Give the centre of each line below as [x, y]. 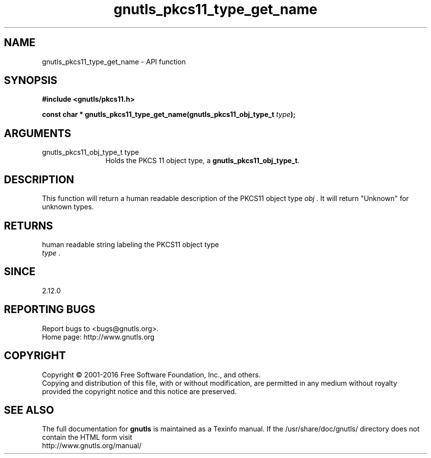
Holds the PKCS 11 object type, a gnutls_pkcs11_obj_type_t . [202, 161]
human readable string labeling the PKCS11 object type [130, 244]
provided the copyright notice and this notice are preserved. [139, 391]
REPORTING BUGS [50, 310]
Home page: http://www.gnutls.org [98, 337]
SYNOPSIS [31, 81]
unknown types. [68, 207]
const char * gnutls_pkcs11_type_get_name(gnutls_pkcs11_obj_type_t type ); [169, 114]
